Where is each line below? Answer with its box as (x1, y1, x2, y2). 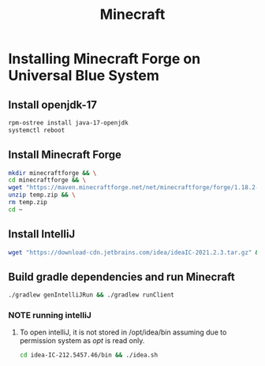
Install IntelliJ (8, 227, 76, 241)
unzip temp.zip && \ (8, 191, 77, 199)
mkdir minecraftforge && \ (8, 169, 97, 177)
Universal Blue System (8, 67, 159, 84)
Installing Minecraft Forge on (8, 50, 201, 68)
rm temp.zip (8, 199, 47, 207)
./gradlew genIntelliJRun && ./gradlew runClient (8, 291, 175, 299)
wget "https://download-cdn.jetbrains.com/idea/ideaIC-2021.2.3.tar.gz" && (8, 248, 263, 256)
